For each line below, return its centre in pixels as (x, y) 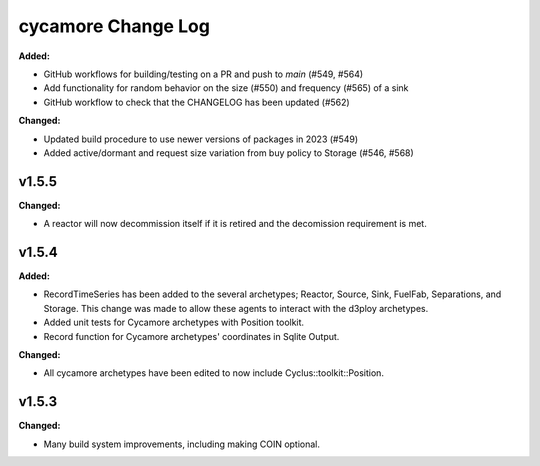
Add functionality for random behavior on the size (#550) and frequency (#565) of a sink (226, 88)
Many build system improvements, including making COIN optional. (181, 444)
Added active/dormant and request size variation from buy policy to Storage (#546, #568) (228, 152)
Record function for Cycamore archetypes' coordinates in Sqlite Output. (191, 336)
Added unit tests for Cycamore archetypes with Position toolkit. (174, 322)
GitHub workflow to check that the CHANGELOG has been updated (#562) (196, 102)
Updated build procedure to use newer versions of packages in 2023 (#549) (201, 139)
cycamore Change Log (114, 26)
